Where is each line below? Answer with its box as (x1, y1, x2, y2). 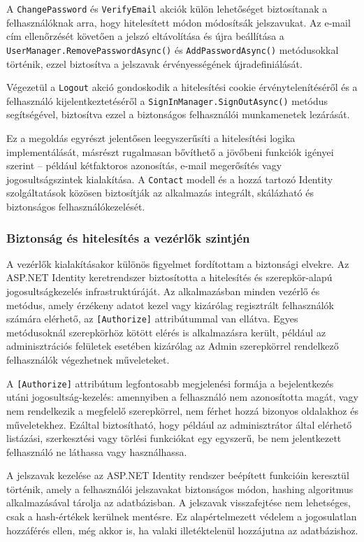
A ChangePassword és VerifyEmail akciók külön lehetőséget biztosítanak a (6, 1, 328, 15)
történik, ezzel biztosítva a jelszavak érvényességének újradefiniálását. (6, 56, 303, 71)
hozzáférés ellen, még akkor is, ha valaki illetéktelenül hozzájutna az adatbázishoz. (6, 522, 358, 537)
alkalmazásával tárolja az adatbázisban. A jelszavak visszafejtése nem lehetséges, (6, 495, 351, 510)
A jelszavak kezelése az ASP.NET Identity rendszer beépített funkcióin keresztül (6, 468, 349, 483)
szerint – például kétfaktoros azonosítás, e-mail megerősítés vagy (6, 158, 282, 173)
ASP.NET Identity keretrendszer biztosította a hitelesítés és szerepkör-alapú (6, 270, 333, 285)
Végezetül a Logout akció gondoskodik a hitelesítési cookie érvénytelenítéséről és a (6, 80, 358, 94)
